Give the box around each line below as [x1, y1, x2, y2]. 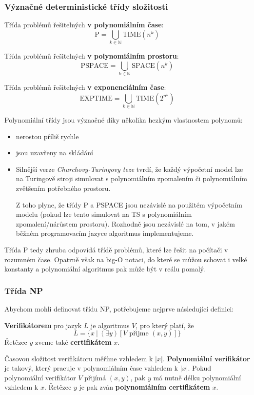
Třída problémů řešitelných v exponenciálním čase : [4, 82, 166, 92]
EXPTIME [79, 95, 113, 102]
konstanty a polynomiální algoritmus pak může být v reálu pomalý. [4, 264, 205, 274]
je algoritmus [91, 320, 130, 330]
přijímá [84, 372, 106, 382]
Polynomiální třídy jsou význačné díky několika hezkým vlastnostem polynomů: [4, 114, 243, 125]
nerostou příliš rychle [16, 131, 79, 141]
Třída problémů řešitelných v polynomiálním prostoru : [4, 51, 179, 61]
